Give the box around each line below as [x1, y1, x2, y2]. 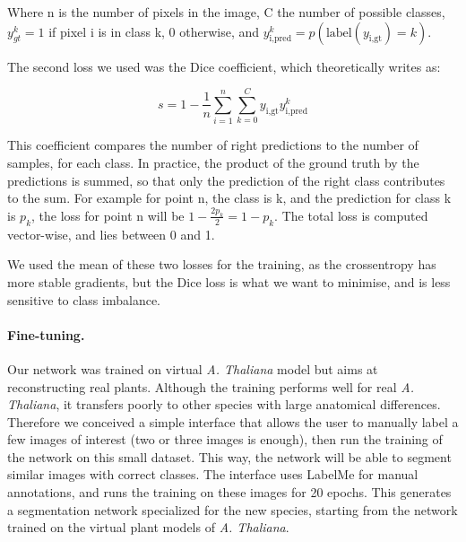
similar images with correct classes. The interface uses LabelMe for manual [7, 465, 419, 484]
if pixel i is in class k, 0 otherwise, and [48, 22, 260, 40]
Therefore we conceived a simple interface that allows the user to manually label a [7, 412, 459, 431]
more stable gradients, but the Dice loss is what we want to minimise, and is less [7, 272, 451, 291]
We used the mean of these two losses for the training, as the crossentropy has [7, 255, 436, 274]
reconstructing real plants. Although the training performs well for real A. [7, 377, 414, 396]
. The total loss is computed [274, 205, 428, 224]
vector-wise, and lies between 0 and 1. [7, 224, 215, 243]
